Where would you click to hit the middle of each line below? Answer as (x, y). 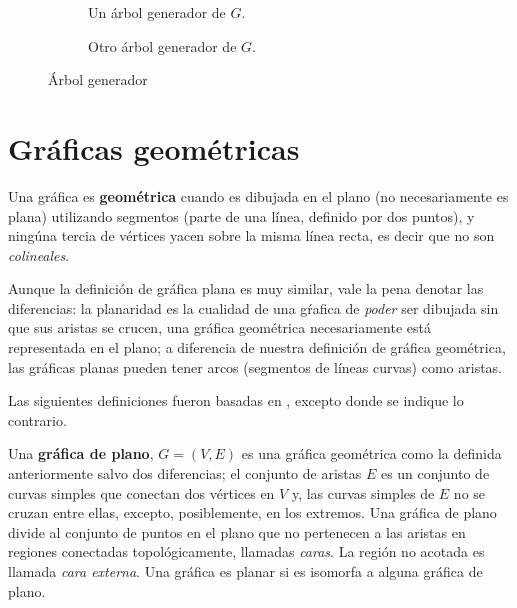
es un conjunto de (435, 473)
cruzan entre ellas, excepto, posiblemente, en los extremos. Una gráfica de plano (252, 512)
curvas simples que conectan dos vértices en (141, 492)
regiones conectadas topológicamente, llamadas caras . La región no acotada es (246, 551)
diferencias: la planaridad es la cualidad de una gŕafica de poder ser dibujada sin (253, 307)
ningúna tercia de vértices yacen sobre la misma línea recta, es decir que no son (251, 235)
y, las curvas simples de (363, 492)
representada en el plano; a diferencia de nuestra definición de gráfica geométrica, (257, 347)
